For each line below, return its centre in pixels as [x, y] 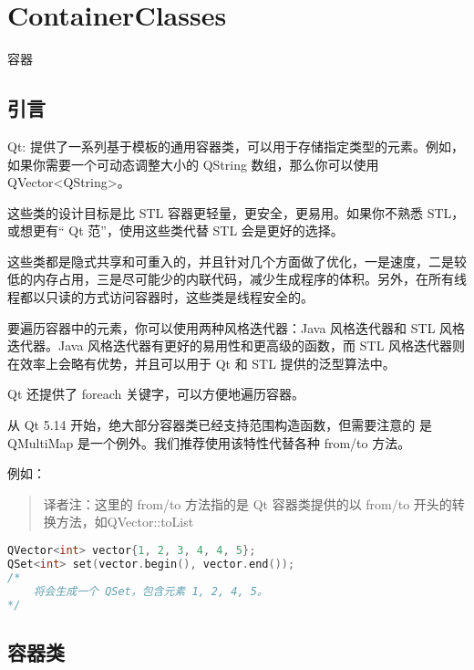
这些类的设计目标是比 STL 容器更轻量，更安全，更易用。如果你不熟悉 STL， [236, 212]
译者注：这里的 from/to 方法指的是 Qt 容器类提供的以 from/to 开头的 [247, 503]
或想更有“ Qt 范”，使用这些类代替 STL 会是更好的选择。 [175, 230]
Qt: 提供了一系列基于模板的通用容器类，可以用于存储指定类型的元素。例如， [236, 146]
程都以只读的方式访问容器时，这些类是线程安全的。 [160, 297]
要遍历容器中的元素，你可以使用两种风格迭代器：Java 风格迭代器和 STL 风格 [237, 327]
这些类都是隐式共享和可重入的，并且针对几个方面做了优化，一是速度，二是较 [237, 261]
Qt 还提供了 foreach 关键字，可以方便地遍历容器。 [156, 394]
